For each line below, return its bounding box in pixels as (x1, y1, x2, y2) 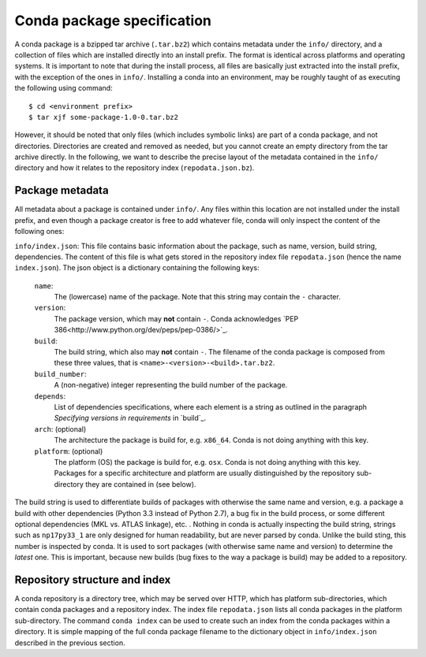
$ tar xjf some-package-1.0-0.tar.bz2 (28, 113, 179, 121)
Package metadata (14, 184, 110, 197)
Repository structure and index (14, 573, 171, 586)
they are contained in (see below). (85, 479, 196, 488)
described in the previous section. (14, 638, 125, 648)
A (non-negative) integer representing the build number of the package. (54, 380, 288, 390)
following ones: (14, 227, 65, 236)
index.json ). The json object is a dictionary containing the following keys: (14, 263, 260, 273)
